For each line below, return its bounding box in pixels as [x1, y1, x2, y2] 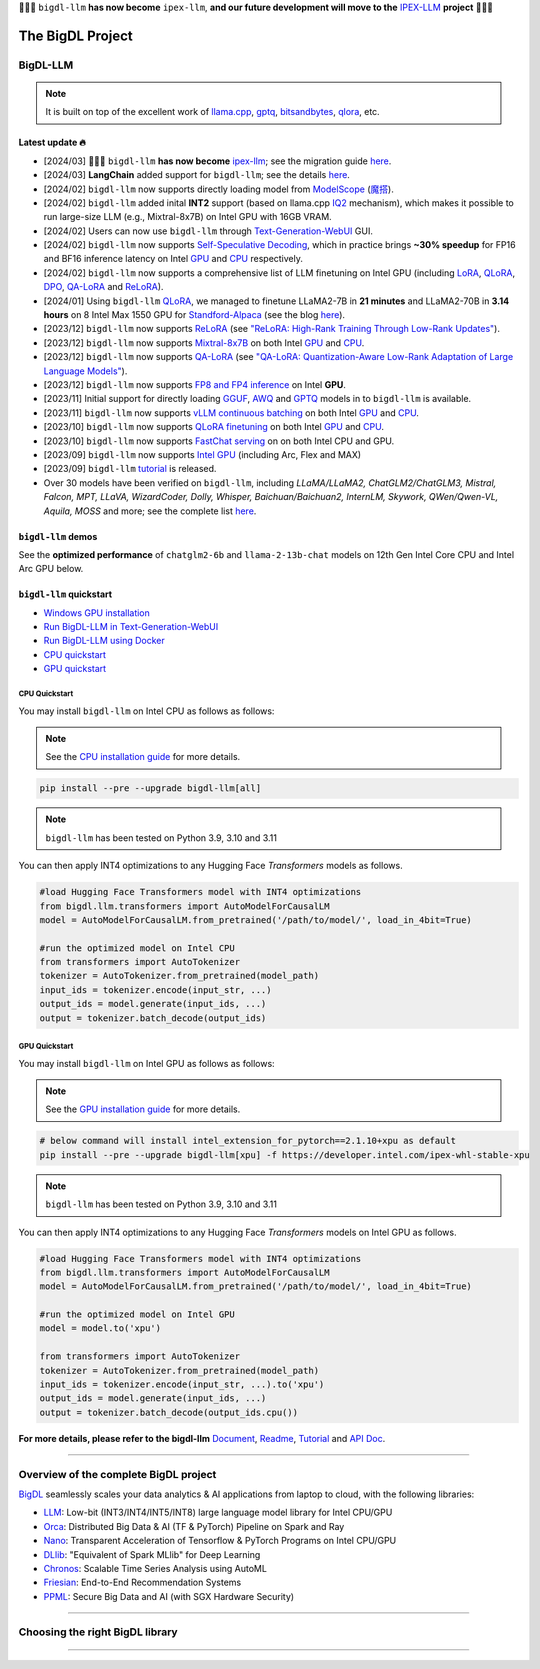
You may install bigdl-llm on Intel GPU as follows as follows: [18, 1057, 275, 1069]
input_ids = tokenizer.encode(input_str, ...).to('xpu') [39, 1379, 325, 1390]
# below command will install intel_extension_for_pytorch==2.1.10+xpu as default [39, 1135, 457, 1147]
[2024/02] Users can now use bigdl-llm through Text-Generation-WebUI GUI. [43, 225, 374, 237]
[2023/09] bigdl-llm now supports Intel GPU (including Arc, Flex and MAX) [43, 448, 362, 460]
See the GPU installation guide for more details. [45, 1103, 241, 1115]
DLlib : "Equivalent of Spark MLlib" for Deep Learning [43, 1548, 261, 1560]
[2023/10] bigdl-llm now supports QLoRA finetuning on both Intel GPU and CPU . [43, 421, 385, 433]
